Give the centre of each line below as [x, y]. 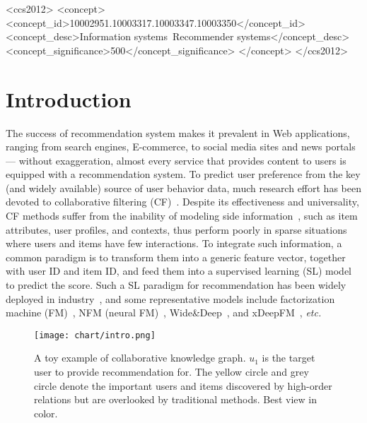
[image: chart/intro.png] [95, 335]
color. [46, 413]
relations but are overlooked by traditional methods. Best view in [175, 399]
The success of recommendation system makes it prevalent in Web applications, [178, 132]
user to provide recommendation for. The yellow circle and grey [171, 372]
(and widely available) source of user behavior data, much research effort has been [183, 187]
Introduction [69, 99]
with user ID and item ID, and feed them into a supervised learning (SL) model [179, 271]
